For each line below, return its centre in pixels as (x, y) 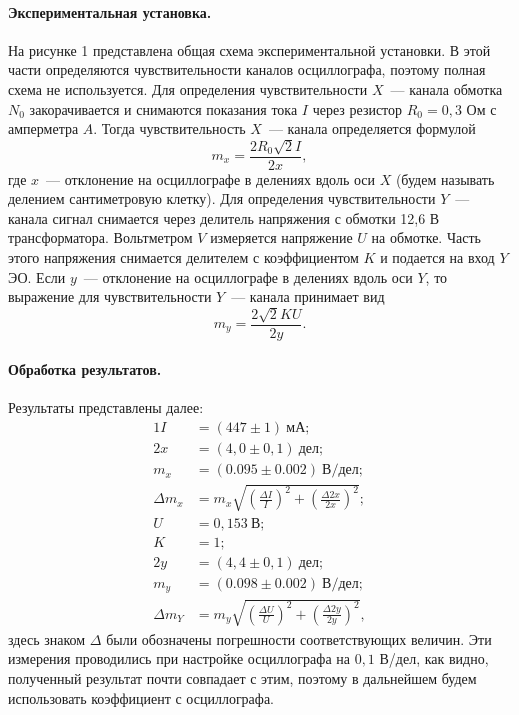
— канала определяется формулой (372, 128)
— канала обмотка (446, 88)
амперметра (43, 128)
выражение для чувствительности (110, 296)
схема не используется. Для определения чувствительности (188, 88)
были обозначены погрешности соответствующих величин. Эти (299, 638)
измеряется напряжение (281, 237)
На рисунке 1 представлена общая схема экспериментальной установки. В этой (249, 49)
